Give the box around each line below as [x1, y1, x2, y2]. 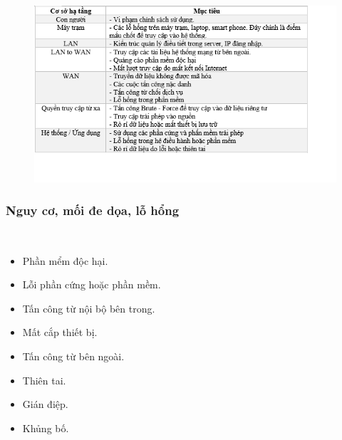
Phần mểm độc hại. [22, 253, 108, 268]
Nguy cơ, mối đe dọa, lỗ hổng [6, 201, 180, 219]
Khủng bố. [22, 420, 69, 435]
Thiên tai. [22, 372, 66, 387]
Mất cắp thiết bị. [22, 325, 98, 340]
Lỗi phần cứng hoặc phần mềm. [22, 277, 161, 292]
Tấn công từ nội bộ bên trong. [22, 300, 155, 315]
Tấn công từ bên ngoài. [22, 348, 125, 363]
